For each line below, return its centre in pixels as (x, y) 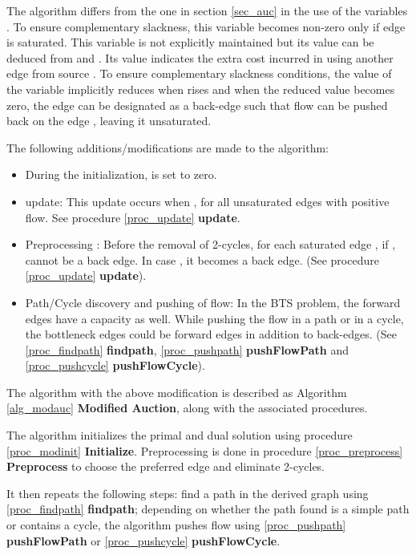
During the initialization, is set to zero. (121, 174)
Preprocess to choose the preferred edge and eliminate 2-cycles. (166, 466)
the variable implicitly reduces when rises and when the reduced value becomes (201, 89)
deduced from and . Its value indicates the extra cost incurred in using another (200, 57)
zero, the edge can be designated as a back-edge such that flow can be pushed (197, 105)
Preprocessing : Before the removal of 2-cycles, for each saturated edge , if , (210, 244)
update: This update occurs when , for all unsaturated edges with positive (207, 201)
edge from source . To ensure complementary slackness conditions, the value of (199, 73)
